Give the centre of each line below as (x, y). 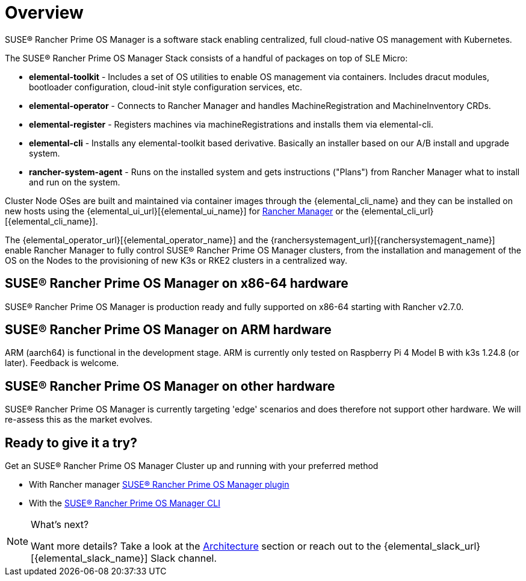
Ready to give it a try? (71, 443)
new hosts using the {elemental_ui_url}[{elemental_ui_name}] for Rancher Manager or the (182, 211)
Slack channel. (184, 558)
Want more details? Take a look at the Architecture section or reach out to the (206, 546)
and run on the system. (75, 182)
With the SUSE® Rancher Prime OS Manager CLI (125, 503)
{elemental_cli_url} (397, 211)
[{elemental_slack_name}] (89, 558)
